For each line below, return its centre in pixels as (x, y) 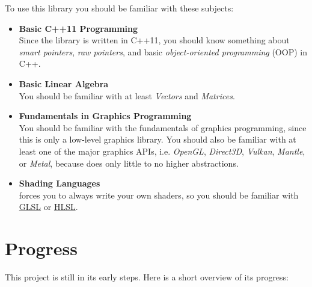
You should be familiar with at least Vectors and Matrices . (127, 95)
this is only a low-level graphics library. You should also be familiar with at (158, 139)
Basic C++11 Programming (78, 28)
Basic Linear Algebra (64, 83)
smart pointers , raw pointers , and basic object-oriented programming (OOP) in (163, 51)
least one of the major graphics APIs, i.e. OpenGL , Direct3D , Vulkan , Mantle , (162, 151)
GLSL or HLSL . (48, 207)
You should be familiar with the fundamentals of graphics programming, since (163, 127)
